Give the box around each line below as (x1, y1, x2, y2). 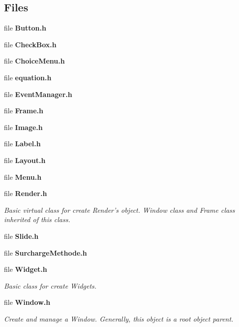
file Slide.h (4, 230, 39, 241)
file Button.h (4, 23, 46, 33)
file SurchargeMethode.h (4, 247, 87, 258)
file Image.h (4, 122, 43, 132)
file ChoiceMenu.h (4, 56, 65, 66)
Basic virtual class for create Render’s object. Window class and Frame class (4, 204, 235, 215)
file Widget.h (4, 264, 47, 274)
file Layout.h (4, 155, 46, 165)
